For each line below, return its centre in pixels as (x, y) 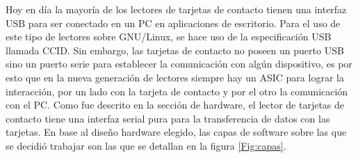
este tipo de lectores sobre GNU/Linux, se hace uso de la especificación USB (169, 37)
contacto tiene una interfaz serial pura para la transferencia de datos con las (168, 118)
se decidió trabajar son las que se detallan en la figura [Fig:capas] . (146, 145)
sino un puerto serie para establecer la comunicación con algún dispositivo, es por (179, 64)
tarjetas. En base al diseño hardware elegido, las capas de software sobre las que (176, 132)
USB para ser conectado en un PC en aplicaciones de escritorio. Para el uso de (173, 23)
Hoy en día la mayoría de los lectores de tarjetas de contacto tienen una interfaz (176, 9)
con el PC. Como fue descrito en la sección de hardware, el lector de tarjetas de (175, 105)
